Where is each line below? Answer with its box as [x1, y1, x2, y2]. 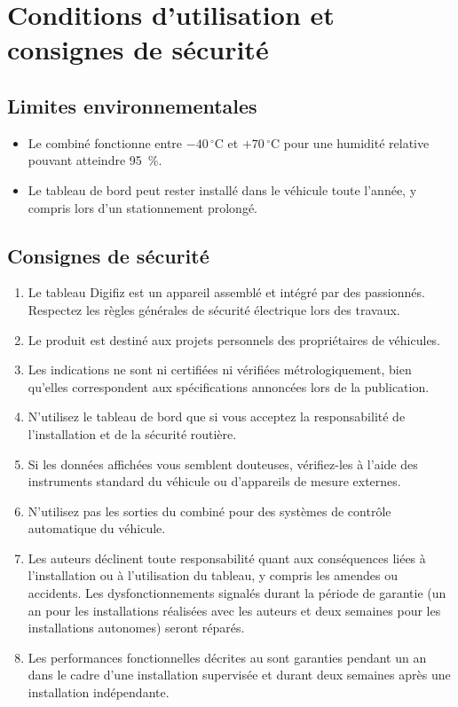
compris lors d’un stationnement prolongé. [28, 198, 257, 216]
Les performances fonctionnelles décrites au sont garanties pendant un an [28, 648, 427, 666]
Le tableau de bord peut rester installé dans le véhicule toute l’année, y [28, 180, 417, 199]
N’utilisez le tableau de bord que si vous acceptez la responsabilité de [28, 407, 406, 426]
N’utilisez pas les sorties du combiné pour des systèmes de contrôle [28, 501, 391, 520]
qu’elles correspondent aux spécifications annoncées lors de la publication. [28, 377, 430, 396]
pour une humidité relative [283, 133, 430, 152]
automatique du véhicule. [28, 519, 166, 538]
